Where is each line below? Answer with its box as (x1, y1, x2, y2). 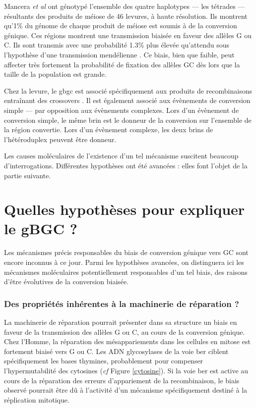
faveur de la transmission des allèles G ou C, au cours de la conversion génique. (4, 326, 245, 337)
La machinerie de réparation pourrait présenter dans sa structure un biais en (4, 317, 237, 327)
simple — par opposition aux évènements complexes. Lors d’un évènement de (4, 104, 239, 115)
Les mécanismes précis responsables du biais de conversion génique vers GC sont (4, 247, 249, 257)
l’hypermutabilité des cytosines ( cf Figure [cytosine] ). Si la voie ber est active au (4, 365, 249, 375)
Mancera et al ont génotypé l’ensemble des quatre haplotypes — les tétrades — (4, 1, 245, 11)
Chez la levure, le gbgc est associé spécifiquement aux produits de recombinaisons (4, 85, 252, 96)
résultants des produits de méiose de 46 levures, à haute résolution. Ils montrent (4, 10, 248, 21)
